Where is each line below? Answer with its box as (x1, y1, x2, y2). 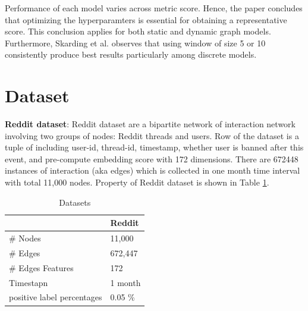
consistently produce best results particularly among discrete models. (5, 48, 257, 61)
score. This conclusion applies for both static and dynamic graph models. (5, 25, 271, 37)
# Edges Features (9, 261, 74, 274)
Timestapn (9, 276, 48, 288)
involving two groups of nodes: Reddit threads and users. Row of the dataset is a (5, 129, 299, 142)
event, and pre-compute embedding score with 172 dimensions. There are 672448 (5, 152, 298, 165)
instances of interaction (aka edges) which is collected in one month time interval (5, 164, 300, 177)
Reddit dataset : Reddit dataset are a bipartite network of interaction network (5, 118, 296, 130)
